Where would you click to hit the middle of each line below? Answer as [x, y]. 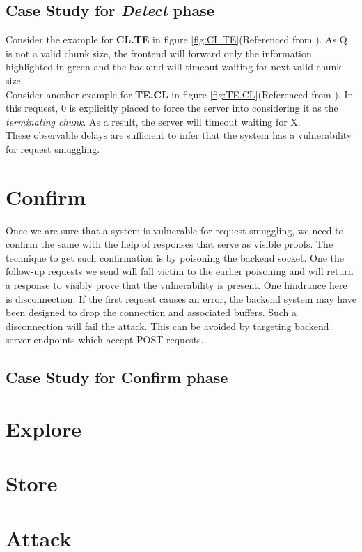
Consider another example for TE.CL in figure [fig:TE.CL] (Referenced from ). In [180, 94]
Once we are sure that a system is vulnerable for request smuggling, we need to [175, 230]
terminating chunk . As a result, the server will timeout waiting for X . [153, 121]
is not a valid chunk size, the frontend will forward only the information [159, 53]
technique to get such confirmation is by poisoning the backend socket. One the [175, 257]
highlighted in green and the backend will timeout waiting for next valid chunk [174, 67]
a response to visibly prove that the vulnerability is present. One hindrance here [176, 285]
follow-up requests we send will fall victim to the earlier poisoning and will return [180, 271]
